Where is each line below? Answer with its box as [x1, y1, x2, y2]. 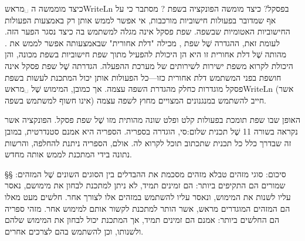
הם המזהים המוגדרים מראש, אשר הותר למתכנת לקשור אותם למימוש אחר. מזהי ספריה [5, 202, 290, 214]
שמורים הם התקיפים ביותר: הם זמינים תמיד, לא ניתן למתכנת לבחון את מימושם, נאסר [5, 179, 286, 191]
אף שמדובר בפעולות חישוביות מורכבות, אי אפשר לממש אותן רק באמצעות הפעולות [5, 13, 276, 26]
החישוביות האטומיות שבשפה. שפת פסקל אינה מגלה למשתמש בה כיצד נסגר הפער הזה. [5, 25, 290, 37]
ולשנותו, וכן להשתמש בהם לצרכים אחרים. [5, 225, 144, 237]
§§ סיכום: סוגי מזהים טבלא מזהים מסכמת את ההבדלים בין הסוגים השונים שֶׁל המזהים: [5, 167, 286, 180]
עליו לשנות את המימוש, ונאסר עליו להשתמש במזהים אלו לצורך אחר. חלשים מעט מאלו [5, 190, 291, 202]
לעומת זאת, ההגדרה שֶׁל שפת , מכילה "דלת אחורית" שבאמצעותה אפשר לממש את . [5, 36, 280, 49]
